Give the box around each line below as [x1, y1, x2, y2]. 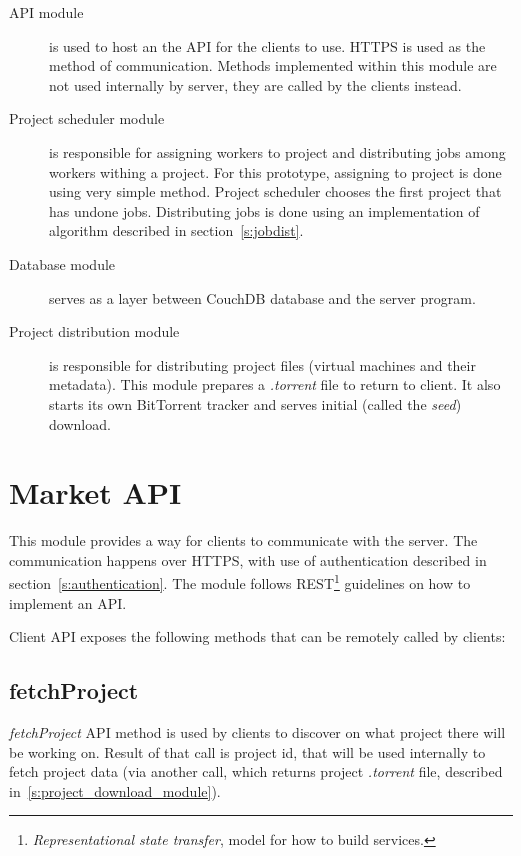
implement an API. [9, 592, 127, 613]
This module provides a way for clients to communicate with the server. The [9, 530, 478, 551]
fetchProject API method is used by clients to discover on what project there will [9, 722, 506, 743]
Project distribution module [9, 321, 180, 342]
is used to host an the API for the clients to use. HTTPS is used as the [49, 35, 486, 56]
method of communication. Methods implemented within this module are [49, 55, 497, 76]
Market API [9, 472, 182, 513]
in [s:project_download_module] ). [9, 780, 221, 801]
